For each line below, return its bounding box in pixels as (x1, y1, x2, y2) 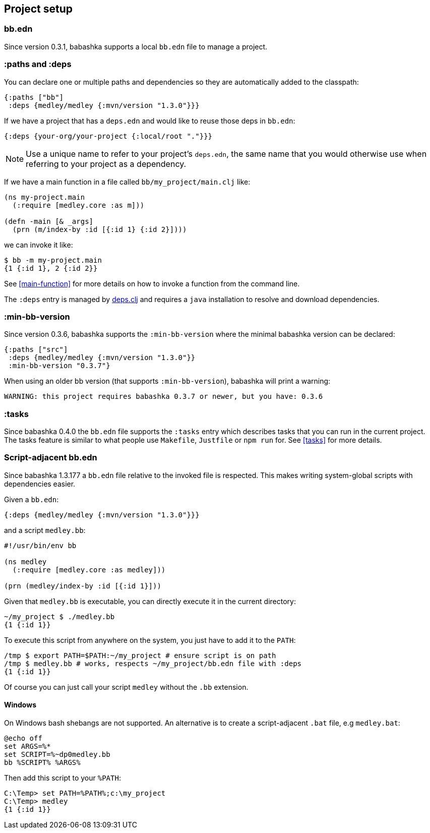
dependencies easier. (4, 479, 76, 488)
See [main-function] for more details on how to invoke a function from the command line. (4, 279, 300, 288)
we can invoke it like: (4, 240, 73, 249)
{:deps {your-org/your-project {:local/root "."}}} (4, 132, 213, 140)
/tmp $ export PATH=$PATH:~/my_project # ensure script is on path (4, 651, 276, 660)
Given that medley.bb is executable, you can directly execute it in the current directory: (4, 597, 296, 606)
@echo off (4, 734, 42, 743)
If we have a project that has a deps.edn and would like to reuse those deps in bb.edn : (4, 116, 295, 125)
